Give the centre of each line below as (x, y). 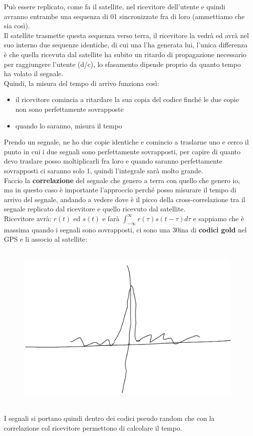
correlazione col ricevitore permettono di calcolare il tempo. (93, 427)
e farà (111, 218)
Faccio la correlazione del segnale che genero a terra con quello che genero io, (122, 180)
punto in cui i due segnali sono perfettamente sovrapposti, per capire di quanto (122, 151)
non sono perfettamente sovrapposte (69, 109)
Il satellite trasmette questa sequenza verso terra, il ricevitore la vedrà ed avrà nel (126, 35)
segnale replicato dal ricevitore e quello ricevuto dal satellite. (95, 209)
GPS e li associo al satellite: (46, 239)
